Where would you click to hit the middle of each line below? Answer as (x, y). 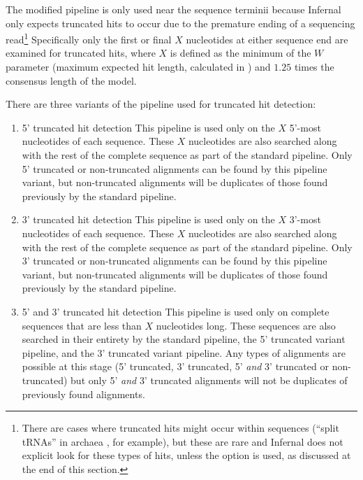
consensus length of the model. (71, 80)
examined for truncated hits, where (81, 53)
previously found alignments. (83, 394)
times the (314, 67)
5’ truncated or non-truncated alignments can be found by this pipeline (175, 168)
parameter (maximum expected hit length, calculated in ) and (138, 67)
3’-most (305, 219)
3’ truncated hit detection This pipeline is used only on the (148, 219)
